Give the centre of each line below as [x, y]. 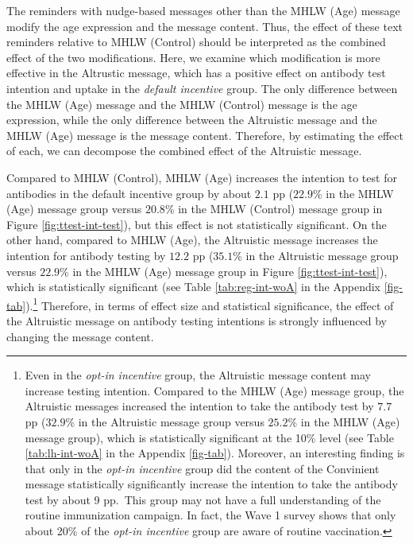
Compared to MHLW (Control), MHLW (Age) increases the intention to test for [202, 177]
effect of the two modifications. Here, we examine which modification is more [193, 57]
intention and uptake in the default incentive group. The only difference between [202, 88]
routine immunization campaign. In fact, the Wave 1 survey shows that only [210, 515]
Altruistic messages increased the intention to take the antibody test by [199, 406]
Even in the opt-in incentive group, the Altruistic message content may [198, 375]
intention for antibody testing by [86, 255]
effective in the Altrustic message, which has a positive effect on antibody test [196, 73]
